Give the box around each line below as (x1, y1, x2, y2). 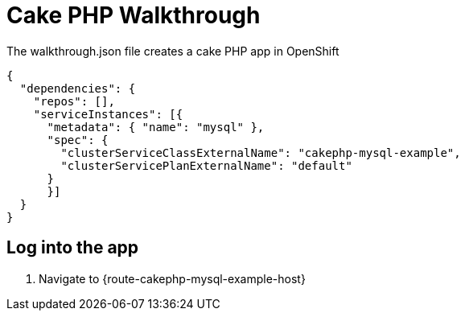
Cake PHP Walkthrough (6, 2, 261, 29)
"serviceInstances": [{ (33, 107, 183, 121)
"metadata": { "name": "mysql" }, (47, 120, 265, 134)
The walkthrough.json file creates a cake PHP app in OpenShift (6, 43, 339, 58)
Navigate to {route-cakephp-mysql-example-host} (39, 271, 306, 286)
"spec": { (47, 133, 109, 146)
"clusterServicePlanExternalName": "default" (60, 158, 352, 172)
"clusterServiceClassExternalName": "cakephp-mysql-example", (60, 146, 461, 159)
